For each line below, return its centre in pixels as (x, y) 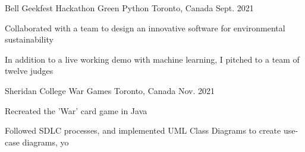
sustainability (29, 39)
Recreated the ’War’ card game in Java (76, 110)
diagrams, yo (45, 142)
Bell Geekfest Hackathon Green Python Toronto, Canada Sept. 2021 (129, 8)
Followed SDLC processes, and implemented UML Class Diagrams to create (143, 130)
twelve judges (29, 71)
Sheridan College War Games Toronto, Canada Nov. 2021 (110, 90)
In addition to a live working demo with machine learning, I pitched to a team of (152, 59)
